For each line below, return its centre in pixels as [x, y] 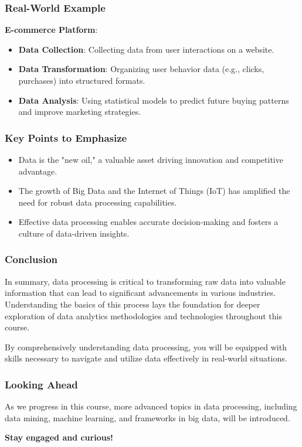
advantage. [38, 171]
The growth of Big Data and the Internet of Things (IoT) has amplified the [154, 191]
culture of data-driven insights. [74, 233]
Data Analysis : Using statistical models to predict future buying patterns [154, 100]
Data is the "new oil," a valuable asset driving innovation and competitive [151, 159]
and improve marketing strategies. [80, 112]
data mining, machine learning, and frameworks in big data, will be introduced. [147, 417]
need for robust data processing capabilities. [98, 202]
